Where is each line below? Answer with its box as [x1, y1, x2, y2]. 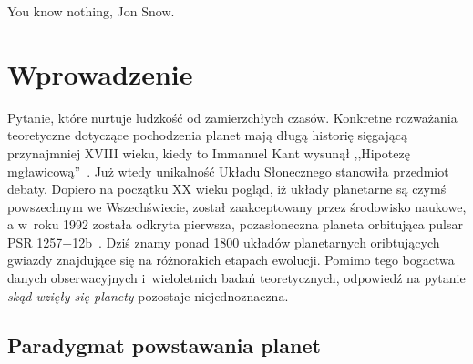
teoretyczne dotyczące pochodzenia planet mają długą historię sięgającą [7, 126, 407, 145]
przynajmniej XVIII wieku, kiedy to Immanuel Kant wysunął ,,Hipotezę [7, 143, 410, 162]
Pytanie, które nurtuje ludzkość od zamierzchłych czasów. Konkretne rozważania [7, 107, 458, 126]
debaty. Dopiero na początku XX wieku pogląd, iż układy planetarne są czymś [7, 179, 447, 198]
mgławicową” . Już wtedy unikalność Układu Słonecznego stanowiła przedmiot [7, 161, 449, 180]
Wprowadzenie [7, 55, 193, 92]
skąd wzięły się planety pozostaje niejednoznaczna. [7, 286, 289, 305]
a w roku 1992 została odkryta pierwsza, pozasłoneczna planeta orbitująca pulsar [7, 215, 463, 234]
